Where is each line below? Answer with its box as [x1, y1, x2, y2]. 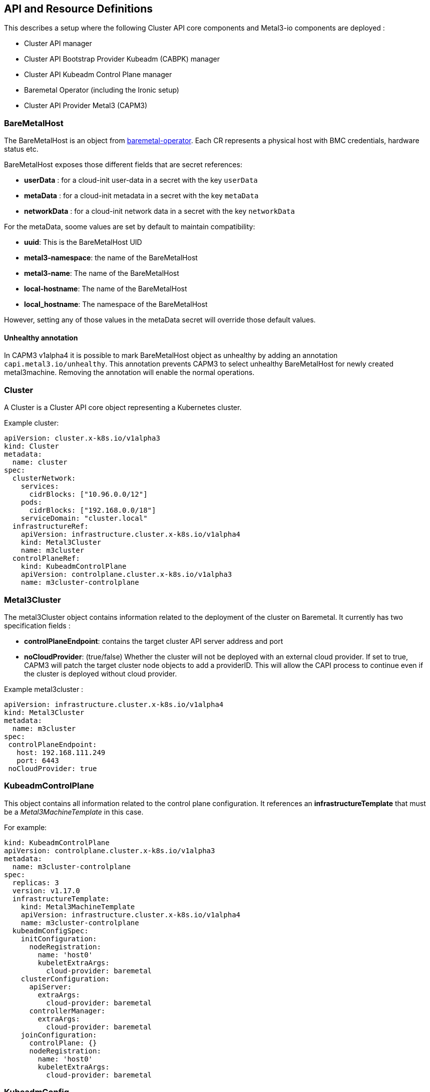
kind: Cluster [4, 442, 59, 451]
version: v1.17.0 [12, 886, 80, 895]
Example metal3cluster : [4, 684, 84, 693]
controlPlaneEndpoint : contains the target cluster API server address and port [24, 636, 283, 645]
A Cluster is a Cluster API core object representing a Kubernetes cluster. [4, 403, 242, 412]
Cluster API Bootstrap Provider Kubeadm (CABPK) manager [24, 55, 220, 64]
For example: [4, 823, 47, 832]
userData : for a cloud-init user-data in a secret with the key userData [24, 176, 258, 185]
